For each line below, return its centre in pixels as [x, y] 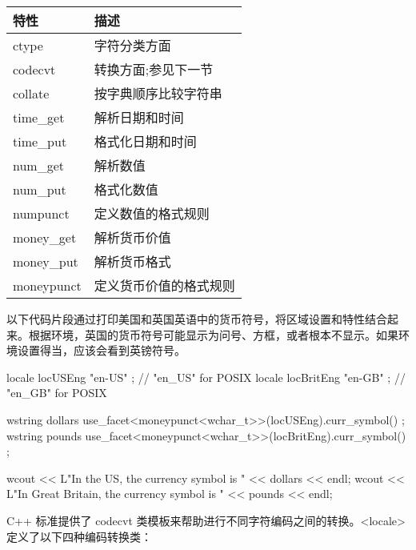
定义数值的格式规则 [152, 213]
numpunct [41, 213]
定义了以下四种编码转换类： [79, 536]
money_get [45, 237]
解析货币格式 [132, 261]
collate [31, 93]
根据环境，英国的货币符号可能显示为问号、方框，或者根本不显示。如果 [213, 334]
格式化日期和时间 [145, 141]
